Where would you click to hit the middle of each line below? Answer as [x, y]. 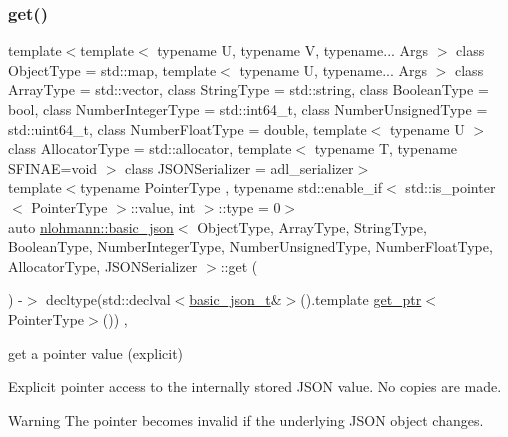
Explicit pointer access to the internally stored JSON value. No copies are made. [255, 386]
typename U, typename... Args [333, 69]
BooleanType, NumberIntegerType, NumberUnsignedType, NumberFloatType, [250, 246]
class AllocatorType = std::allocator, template [150, 148]
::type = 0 [249, 206]
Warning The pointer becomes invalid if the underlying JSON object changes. [246, 419]
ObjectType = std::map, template [112, 69]
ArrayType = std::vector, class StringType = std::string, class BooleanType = [248, 89]
